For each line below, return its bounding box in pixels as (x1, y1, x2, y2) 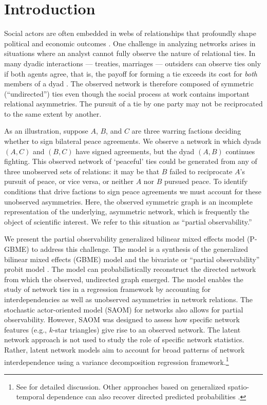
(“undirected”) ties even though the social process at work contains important (4, 88, 250, 99)
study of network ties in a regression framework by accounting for (4, 284, 211, 294)
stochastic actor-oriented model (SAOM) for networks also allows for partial (4, 304, 243, 315)
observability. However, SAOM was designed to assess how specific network (4, 314, 240, 325)
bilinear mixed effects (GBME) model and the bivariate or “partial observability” (4, 253, 260, 264)
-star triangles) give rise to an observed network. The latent (52, 324, 241, 335)
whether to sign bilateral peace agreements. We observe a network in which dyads (4, 136, 261, 146)
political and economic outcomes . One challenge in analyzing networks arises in (4, 38, 256, 48)
